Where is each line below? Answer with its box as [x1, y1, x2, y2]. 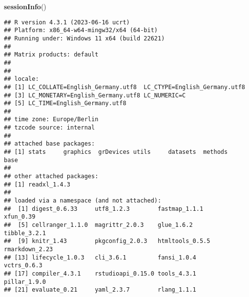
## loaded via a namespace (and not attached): [4, 197, 162, 204]
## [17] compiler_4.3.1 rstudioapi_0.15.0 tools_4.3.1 [4, 270, 196, 277]
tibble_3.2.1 [4, 229, 46, 237]
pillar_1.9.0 [4, 278, 46, 285]
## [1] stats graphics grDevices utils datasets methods [4, 148, 228, 156]
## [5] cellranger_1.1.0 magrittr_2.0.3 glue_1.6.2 [4, 222, 193, 228]
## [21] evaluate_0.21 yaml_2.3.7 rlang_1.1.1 [4, 286, 196, 294]
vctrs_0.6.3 [4, 262, 42, 269]
